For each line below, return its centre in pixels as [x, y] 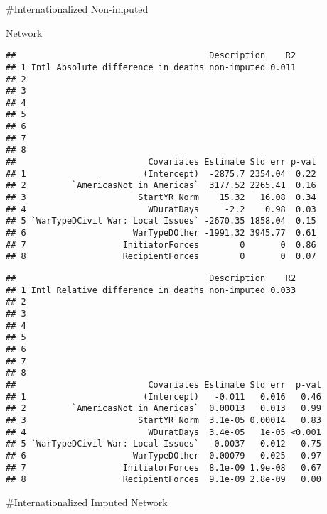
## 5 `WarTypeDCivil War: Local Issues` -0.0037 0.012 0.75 [163, 444]
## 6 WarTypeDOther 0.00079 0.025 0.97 [163, 455]
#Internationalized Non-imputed [77, 9]
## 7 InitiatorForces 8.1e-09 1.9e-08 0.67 [163, 467]
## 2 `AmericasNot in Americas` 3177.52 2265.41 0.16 [161, 186]
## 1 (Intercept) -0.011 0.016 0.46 [163, 397]
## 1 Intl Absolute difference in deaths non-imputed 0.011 [151, 67]
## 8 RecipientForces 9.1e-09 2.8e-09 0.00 [163, 480]
